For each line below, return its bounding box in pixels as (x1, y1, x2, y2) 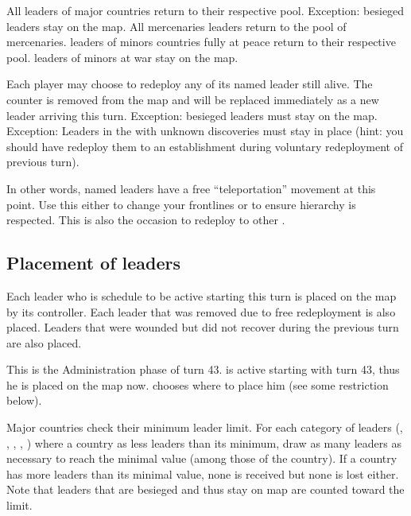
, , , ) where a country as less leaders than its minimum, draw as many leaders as (6, 434, 401, 451)
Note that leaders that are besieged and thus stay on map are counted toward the (6, 481, 405, 498)
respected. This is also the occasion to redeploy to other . (6, 211, 285, 228)
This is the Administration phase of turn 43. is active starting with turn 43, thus (6, 361, 400, 378)
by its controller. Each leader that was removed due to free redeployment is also (6, 303, 396, 320)
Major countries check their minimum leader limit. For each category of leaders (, (6, 419, 403, 436)
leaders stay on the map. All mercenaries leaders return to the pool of (6, 17, 347, 34)
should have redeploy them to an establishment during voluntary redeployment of (6, 138, 403, 154)
